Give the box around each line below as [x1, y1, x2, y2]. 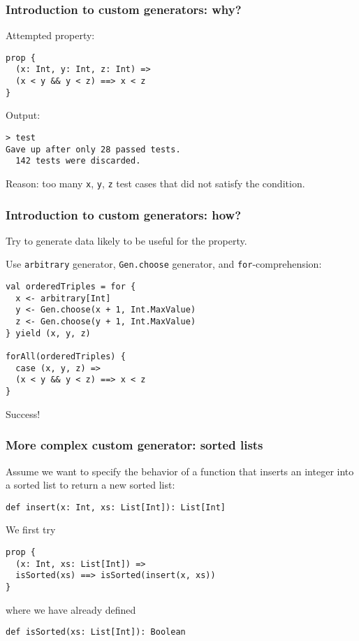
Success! [6, 406, 41, 421]
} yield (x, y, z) [6, 328, 91, 338]
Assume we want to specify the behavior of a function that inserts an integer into [6, 463, 354, 478]
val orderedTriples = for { [6, 282, 136, 292]
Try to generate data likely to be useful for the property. [6, 233, 247, 247]
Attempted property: [6, 28, 95, 43]
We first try [6, 522, 56, 537]
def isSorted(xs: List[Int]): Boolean [6, 627, 186, 638]
